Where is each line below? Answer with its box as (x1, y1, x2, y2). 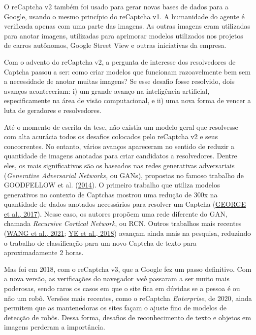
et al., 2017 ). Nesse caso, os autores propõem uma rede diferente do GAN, (4, 208, 227, 219)
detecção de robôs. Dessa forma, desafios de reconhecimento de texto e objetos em (4, 312, 251, 322)
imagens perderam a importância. (4, 322, 105, 332)
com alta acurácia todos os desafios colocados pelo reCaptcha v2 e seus (4, 131, 218, 142)
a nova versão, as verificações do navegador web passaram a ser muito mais (4, 273, 230, 284)
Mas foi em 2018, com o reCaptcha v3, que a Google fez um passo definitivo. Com (4, 263, 252, 274)
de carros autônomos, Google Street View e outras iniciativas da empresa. (4, 40, 226, 50)
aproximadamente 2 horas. (4, 247, 84, 258)
